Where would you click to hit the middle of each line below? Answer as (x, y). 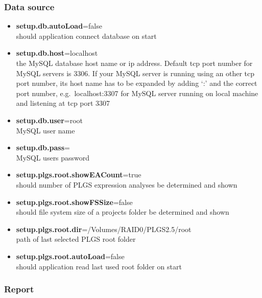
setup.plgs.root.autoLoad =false (70, 256)
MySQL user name (45, 130)
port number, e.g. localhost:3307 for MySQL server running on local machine (137, 93)
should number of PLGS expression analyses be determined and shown (127, 184)
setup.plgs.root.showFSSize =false (74, 202)
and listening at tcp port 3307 (63, 103)
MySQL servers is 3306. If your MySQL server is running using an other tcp (135, 73)
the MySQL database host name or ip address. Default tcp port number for (134, 63)
